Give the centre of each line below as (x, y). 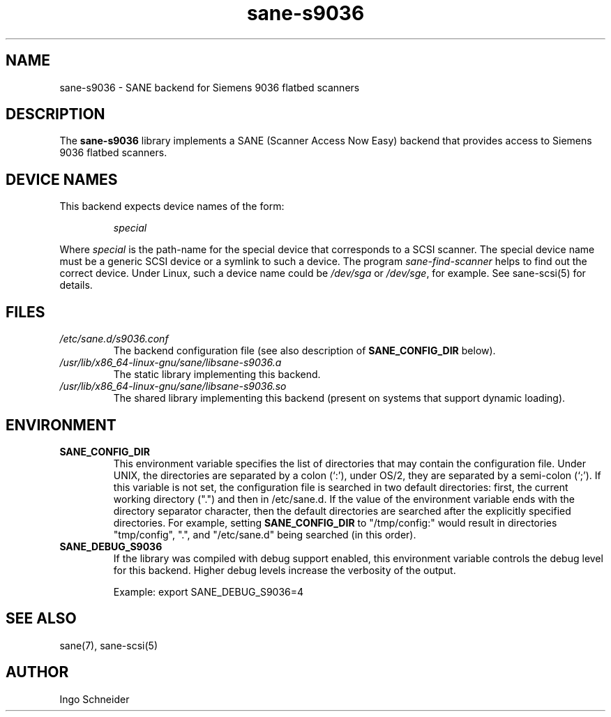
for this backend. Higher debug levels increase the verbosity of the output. (285, 570)
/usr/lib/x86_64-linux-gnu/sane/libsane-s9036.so (173, 386)
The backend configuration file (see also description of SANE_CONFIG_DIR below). (304, 351)
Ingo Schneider (95, 699)
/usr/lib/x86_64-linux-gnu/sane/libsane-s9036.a (171, 363)
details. (76, 285)
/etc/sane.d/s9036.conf (114, 339)
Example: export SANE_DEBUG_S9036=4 (209, 591)
